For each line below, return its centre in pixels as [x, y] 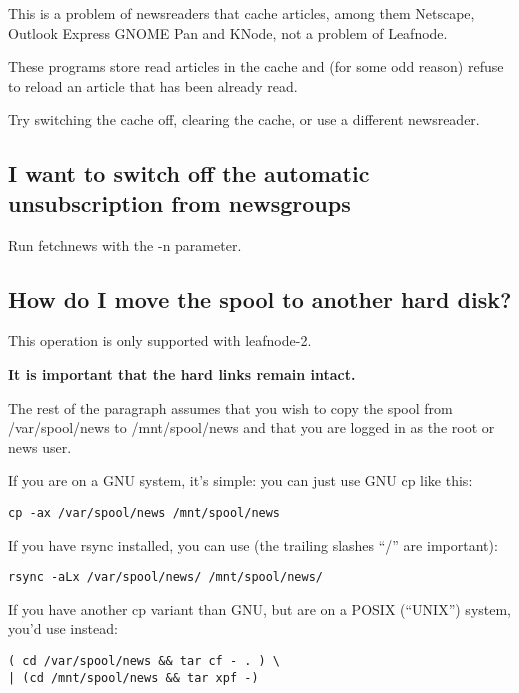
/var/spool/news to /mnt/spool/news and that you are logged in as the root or [251, 427]
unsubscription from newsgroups [179, 202]
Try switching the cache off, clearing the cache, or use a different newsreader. [244, 119]
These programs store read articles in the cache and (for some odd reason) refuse [256, 66]
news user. [40, 446]
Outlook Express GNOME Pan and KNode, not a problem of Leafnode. [228, 32]
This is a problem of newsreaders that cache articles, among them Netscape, [241, 13]
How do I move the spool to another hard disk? [260, 298]
